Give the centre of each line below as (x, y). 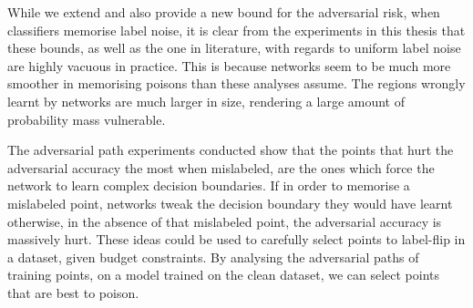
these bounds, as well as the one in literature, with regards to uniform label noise (234, 48)
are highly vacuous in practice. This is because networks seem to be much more (229, 65)
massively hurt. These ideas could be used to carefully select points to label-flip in (236, 239)
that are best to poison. (73, 292)
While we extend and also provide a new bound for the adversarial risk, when (224, 12)
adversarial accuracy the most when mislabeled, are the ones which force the (221, 167)
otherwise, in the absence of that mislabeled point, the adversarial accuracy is (225, 221)
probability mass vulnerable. (87, 119)
